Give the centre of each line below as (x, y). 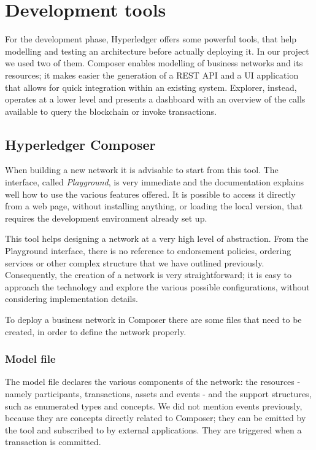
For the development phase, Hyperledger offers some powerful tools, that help (151, 39)
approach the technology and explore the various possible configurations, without (157, 286)
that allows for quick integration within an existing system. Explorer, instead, (151, 87)
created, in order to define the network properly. (96, 331)
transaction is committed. (53, 442)
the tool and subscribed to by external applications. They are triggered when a (153, 429)
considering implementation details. (71, 299)
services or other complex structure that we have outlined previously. (135, 262)
